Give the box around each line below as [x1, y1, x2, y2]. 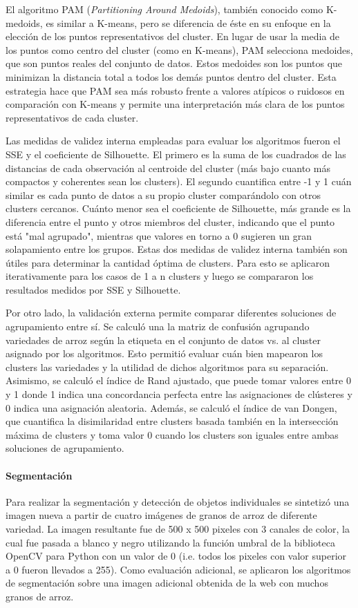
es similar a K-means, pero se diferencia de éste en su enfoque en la [46, 15, 331, 30]
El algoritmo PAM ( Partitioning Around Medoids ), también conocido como [6, 2, 323, 16]
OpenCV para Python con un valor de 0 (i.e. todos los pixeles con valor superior [6, 549, 347, 563]
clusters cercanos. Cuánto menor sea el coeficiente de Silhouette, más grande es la [6, 201, 351, 216]
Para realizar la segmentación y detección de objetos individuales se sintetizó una [6, 494, 350, 509]
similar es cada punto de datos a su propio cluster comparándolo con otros [6, 187, 321, 202]
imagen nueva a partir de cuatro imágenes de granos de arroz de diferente [6, 508, 317, 522]
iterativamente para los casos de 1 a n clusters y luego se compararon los [6, 269, 314, 283]
